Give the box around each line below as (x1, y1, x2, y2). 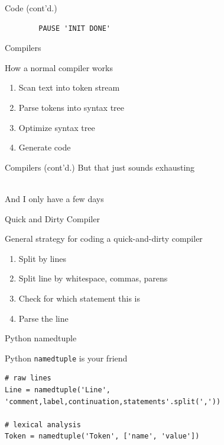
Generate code (18, 141, 71, 153)
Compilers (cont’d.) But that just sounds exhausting (5, 161, 195, 173)
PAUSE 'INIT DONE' (38, 24, 111, 33)
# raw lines (5, 374, 51, 383)
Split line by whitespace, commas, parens (18, 272, 168, 284)
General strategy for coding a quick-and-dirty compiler (5, 232, 203, 245)
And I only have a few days (5, 192, 104, 204)
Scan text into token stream (18, 81, 120, 94)
